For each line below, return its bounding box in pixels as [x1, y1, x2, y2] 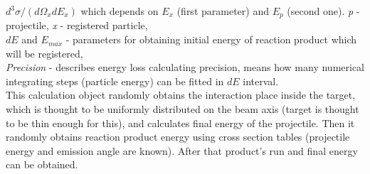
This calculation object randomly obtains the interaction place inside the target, [6, 87, 356, 102]
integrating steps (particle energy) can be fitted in [6, 73, 224, 88]
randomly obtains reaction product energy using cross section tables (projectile [6, 129, 350, 144]
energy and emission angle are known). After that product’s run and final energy [6, 143, 358, 158]
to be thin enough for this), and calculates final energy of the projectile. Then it [6, 115, 355, 130]
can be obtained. [6, 157, 78, 172]
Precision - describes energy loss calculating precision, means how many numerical [6, 60, 364, 75]
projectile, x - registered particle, [6, 18, 148, 33]
